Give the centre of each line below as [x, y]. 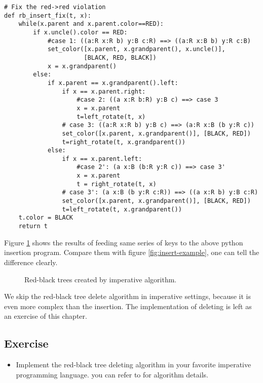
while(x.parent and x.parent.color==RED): [91, 24]
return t [33, 226]
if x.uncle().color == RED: [80, 32]
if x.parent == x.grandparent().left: [113, 83]
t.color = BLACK [46, 218]
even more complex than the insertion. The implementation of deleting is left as [128, 306]
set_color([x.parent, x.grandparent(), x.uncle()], [136, 49]
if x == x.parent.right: [104, 91]
